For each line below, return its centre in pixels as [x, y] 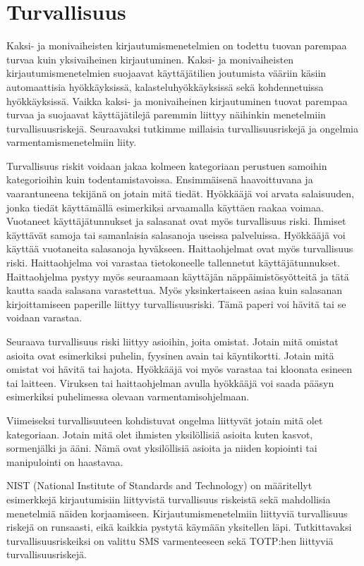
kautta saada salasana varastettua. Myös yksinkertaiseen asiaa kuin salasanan [175, 290]
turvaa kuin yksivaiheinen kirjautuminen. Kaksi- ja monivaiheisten [150, 59]
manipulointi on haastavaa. [65, 461]
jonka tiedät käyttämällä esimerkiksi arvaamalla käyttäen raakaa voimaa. [165, 207]
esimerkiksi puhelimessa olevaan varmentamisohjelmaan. [128, 396]
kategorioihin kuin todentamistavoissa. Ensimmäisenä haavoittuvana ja [160, 179]
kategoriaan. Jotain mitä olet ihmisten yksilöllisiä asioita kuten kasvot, [160, 434]
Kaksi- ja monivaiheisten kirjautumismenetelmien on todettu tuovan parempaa [177, 45]
